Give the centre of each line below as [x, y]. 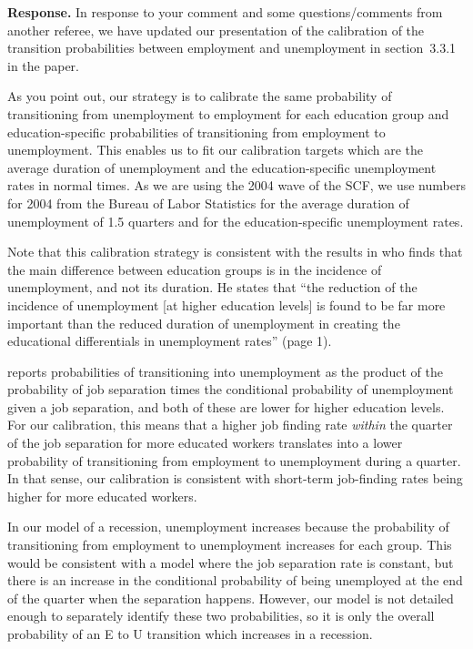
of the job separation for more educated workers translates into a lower [205, 443]
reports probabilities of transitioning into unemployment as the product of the [225, 371]
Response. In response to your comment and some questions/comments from [225, 12]
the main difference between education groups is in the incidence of [195, 269]
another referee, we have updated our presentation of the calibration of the [216, 30]
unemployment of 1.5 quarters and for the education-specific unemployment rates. [236, 221]
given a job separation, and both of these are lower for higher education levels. [226, 406]
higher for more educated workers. [102, 496]
